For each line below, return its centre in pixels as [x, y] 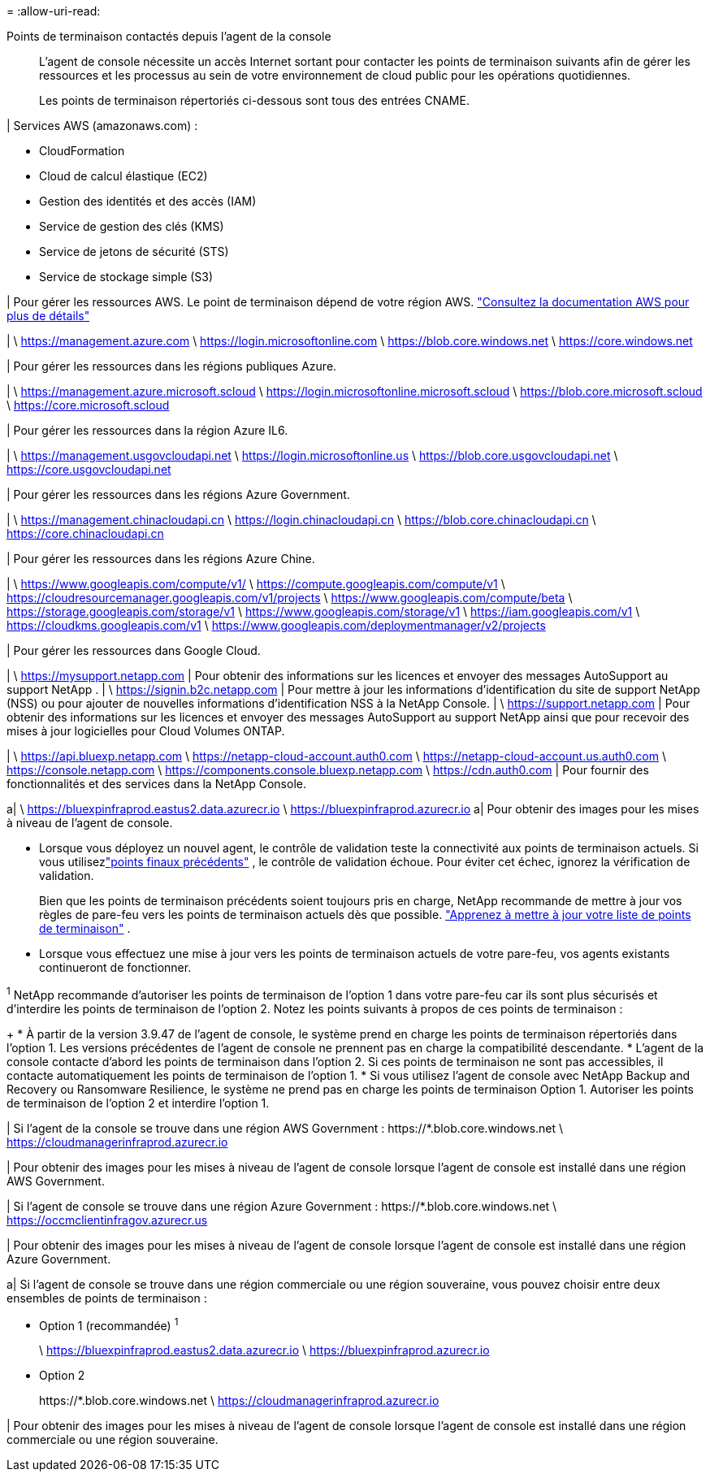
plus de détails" [48, 316]
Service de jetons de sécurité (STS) [134, 251]
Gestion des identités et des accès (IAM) [148, 201]
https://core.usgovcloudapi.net [89, 469]
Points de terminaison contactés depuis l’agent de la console [169, 36]
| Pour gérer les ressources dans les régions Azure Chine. [161, 559]
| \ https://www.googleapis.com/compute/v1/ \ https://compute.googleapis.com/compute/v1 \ [256, 584]
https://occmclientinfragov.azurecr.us [107, 1220]
